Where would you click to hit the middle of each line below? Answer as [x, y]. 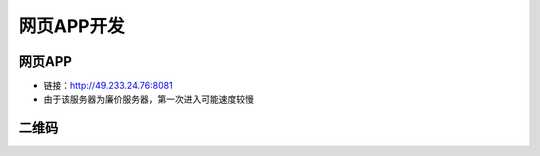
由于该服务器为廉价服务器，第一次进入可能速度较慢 [148, 99]
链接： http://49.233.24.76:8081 [108, 86]
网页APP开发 [71, 26]
